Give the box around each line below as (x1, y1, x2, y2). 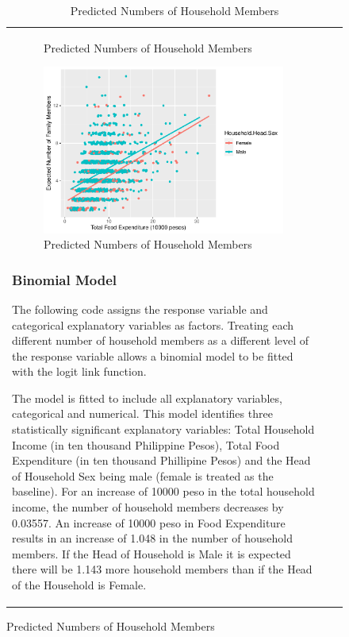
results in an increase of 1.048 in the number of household (12, 530, 293, 546)
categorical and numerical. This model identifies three (12, 405, 273, 422)
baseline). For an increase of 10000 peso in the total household (12, 483, 315, 500)
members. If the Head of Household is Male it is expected (12, 545, 291, 562)
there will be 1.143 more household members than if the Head (12, 561, 313, 577)
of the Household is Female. (12, 577, 147, 593)
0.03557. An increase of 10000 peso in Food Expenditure (12, 514, 286, 531)
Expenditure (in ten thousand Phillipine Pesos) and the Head (12, 452, 311, 469)
